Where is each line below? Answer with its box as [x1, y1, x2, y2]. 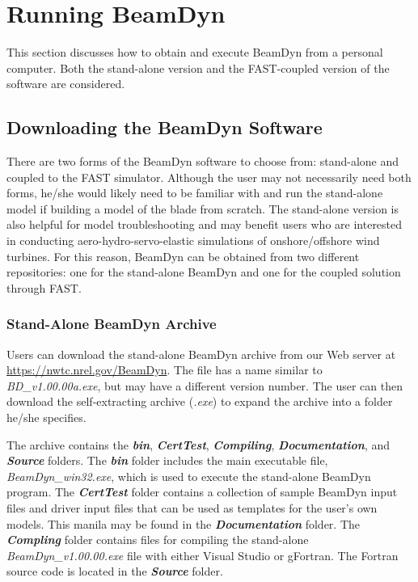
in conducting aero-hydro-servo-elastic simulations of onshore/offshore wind [6, 232, 380, 249]
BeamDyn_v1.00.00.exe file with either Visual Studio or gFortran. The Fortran [6, 546, 399, 563]
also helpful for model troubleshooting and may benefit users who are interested [6, 216, 403, 233]
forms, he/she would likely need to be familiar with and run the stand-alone [6, 184, 383, 201]
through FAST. [6, 279, 82, 296]
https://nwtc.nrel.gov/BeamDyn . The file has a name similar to [6, 361, 323, 378]
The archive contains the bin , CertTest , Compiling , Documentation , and [6, 436, 391, 453]
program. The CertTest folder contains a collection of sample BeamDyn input [6, 483, 398, 500]
